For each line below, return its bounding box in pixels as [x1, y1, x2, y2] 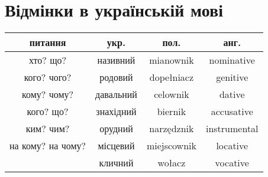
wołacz [157, 156, 186, 170]
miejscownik [146, 139, 196, 153]
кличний [99, 156, 134, 170]
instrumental [205, 122, 259, 136]
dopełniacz [149, 70, 194, 84]
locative [216, 139, 248, 153]
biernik [157, 104, 186, 119]
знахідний [96, 104, 137, 119]
